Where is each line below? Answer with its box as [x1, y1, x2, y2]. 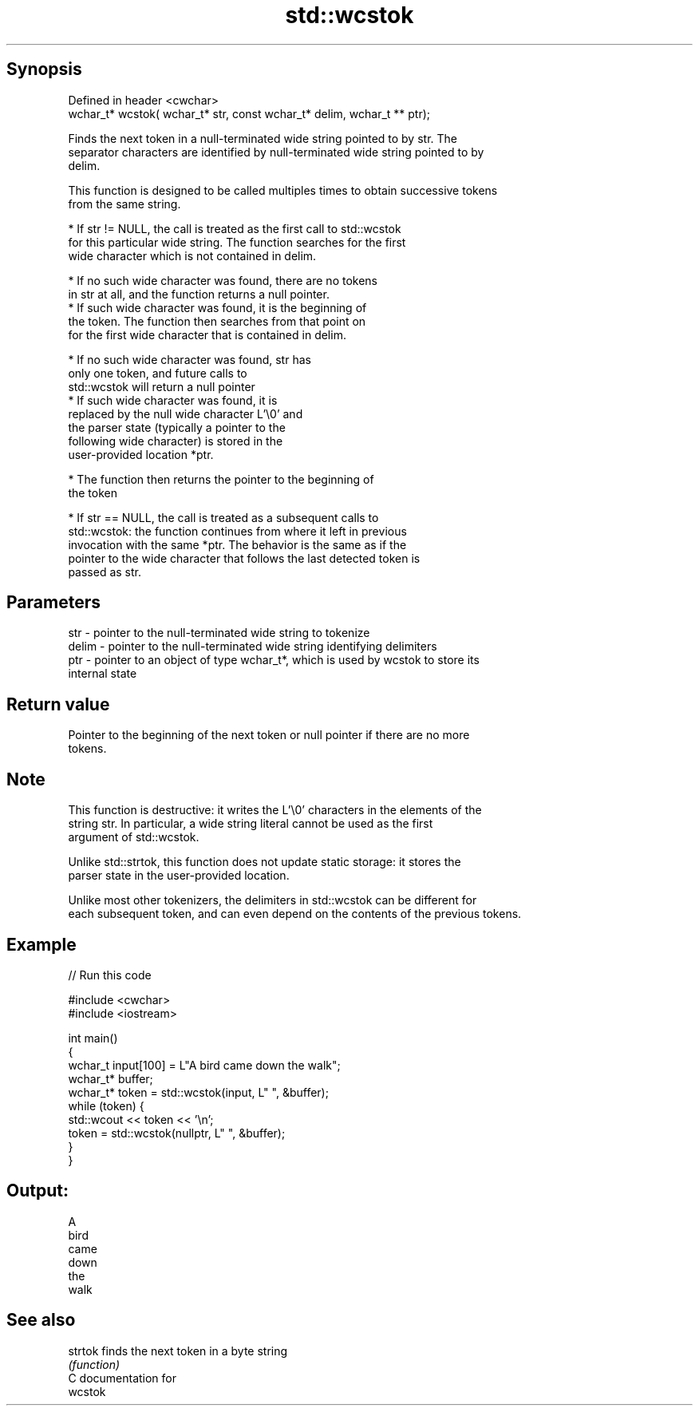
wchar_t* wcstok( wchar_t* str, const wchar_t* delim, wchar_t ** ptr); [68, 106, 431, 121]
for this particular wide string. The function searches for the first [68, 235, 406, 249]
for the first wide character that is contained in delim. [68, 327, 346, 342]
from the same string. [68, 196, 181, 211]
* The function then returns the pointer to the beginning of [68, 472, 374, 486]
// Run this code [68, 967, 152, 982]
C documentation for [68, 1370, 177, 1385]
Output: [6, 1181, 69, 1201]
